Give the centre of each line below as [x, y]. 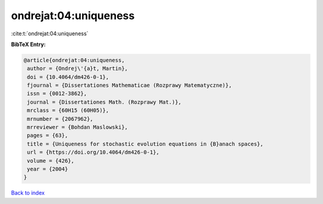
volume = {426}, [51, 161]
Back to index [28, 193]
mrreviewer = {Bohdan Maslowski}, [77, 127]
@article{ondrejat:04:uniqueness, [74, 60]
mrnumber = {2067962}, [60, 119]
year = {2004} [48, 169]
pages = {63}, [48, 136]
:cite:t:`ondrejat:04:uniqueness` [50, 34]
